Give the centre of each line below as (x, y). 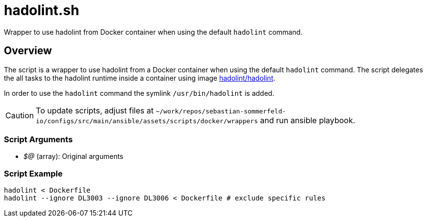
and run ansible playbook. (308, 120)
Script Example (33, 173)
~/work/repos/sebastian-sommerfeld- (221, 111)
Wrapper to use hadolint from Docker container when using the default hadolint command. (153, 32)
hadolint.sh (42, 10)
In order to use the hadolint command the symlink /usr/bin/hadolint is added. (139, 93)
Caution (20, 115)
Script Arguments (38, 139)
